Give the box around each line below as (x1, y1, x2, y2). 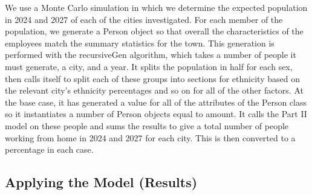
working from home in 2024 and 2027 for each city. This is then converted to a (5, 131, 296, 144)
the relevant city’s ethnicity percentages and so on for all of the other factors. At (5, 84, 304, 97)
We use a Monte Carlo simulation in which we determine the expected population (5, 1, 308, 13)
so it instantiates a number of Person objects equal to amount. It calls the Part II (5, 107, 307, 120)
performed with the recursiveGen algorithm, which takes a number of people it (5, 48, 296, 61)
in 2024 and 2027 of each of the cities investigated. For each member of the (5, 13, 283, 25)
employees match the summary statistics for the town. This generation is (5, 36, 275, 49)
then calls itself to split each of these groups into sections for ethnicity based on (5, 72, 300, 85)
